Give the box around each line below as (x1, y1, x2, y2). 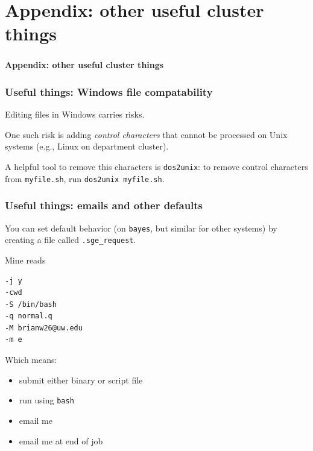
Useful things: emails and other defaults (5, 198, 203, 213)
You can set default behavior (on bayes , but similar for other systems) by (5, 221, 277, 234)
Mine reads (5, 253, 46, 266)
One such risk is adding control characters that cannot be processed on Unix (5, 128, 288, 140)
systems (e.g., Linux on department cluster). (5, 140, 169, 153)
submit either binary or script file (19, 373, 143, 386)
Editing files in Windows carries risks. (5, 108, 145, 121)
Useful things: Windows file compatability (5, 84, 213, 99)
